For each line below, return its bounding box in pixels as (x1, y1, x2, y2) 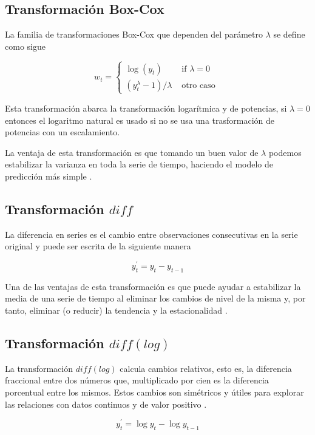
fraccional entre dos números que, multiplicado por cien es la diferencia (5, 374, 269, 386)
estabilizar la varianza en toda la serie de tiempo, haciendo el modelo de (5, 158, 274, 170)
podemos (268, 146, 302, 158)
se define (273, 28, 305, 41)
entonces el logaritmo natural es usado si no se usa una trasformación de (5, 113, 274, 126)
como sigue (5, 39, 46, 52)
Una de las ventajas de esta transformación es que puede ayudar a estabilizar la (5, 280, 301, 292)
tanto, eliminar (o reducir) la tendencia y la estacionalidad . (5, 303, 228, 316)
